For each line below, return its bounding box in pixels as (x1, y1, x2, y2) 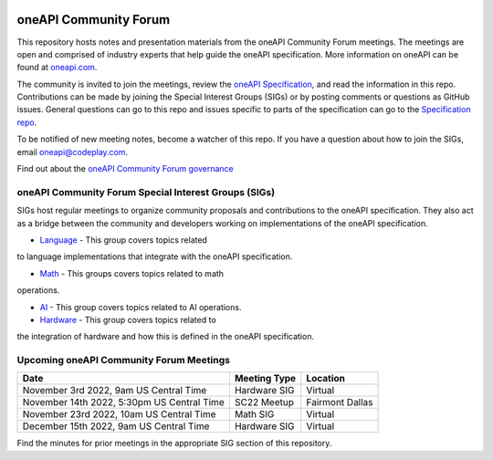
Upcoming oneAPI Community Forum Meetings (16, 354, 230, 367)
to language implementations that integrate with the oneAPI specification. (16, 251, 293, 262)
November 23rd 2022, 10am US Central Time (22, 408, 216, 421)
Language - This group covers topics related (39, 234, 207, 246)
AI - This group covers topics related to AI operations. (39, 301, 242, 312)
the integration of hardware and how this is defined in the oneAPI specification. (16, 331, 315, 342)
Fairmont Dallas (306, 396, 373, 409)
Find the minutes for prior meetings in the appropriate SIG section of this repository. (16, 438, 332, 449)
